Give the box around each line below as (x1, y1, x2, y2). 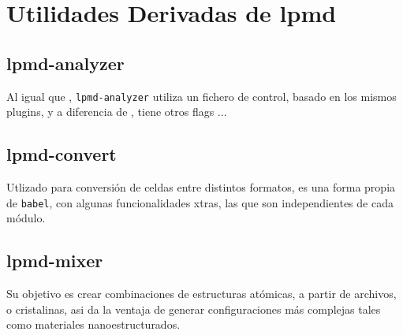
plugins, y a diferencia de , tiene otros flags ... (6, 103, 227, 120)
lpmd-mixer (6, 248, 103, 273)
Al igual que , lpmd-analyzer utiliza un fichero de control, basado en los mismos (6, 87, 397, 104)
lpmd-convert (6, 142, 117, 166)
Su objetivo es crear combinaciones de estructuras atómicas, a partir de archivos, (6, 285, 397, 302)
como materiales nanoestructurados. (6, 316, 181, 333)
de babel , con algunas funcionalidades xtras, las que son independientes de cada (6, 194, 394, 210)
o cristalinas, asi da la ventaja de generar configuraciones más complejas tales (6, 300, 381, 317)
